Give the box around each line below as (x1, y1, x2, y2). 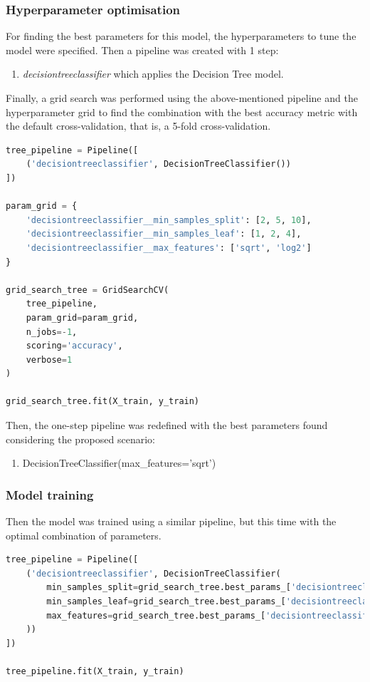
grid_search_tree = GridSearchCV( (6, 284, 169, 295)
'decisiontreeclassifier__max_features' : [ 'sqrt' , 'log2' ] (26, 242, 312, 253)
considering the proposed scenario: (6, 431, 155, 446)
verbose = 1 (26, 354, 73, 365)
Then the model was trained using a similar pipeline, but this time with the (6, 514, 337, 529)
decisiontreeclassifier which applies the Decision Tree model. (22, 66, 284, 81)
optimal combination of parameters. (6, 527, 162, 542)
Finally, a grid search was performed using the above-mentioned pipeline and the (6, 91, 358, 105)
